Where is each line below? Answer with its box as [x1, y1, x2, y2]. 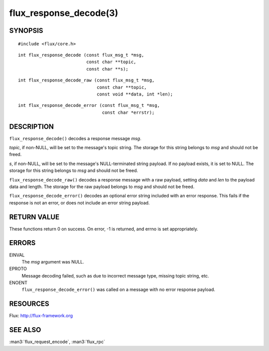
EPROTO [9, 266, 27, 272]
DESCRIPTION [9, 122, 54, 131]
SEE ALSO [9, 326, 41, 334]
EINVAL [9, 252, 25, 258]
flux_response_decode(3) [9, 7, 119, 18]
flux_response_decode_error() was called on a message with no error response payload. [21, 286, 215, 293]
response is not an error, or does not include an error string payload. [9, 199, 150, 206]
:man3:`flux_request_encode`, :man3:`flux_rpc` [9, 339, 106, 345]
